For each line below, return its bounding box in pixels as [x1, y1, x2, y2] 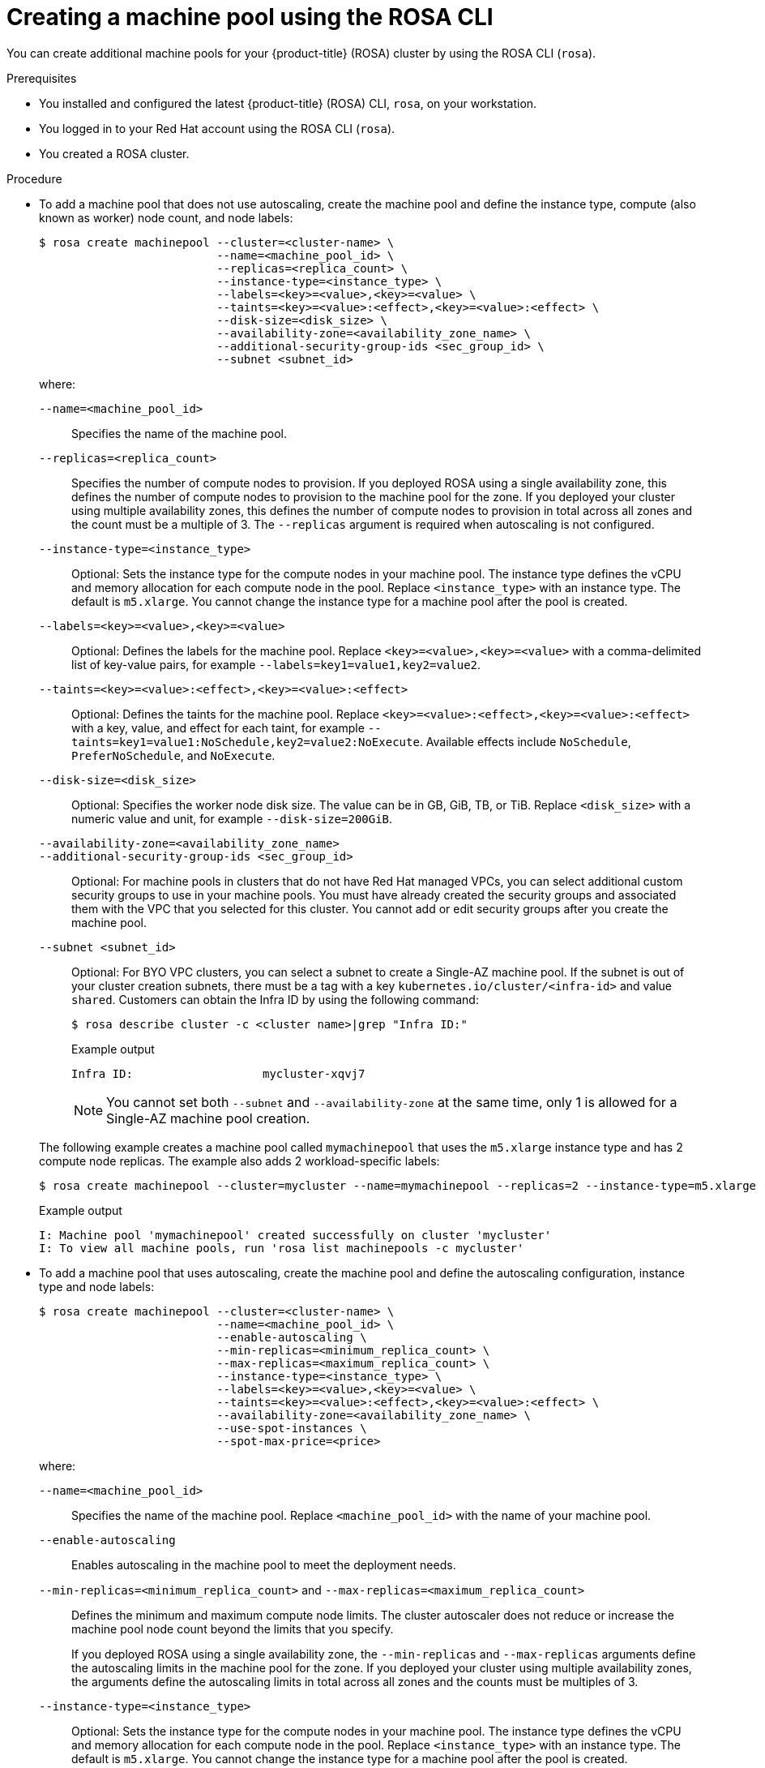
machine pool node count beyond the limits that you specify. [71, 1621, 394, 1636]
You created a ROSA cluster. [39, 146, 190, 161]
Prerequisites [6, 71, 77, 85]
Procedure [6, 171, 62, 186]
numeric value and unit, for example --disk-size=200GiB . [71, 811, 393, 826]
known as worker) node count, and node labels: [39, 210, 293, 225]
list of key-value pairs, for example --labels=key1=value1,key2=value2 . [71, 657, 481, 672]
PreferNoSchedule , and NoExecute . [71, 748, 276, 762]
